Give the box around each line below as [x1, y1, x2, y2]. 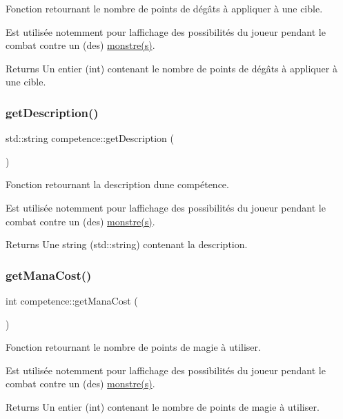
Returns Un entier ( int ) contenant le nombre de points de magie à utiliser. [6, 399, 320, 413]
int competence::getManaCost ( [6, 293, 138, 307]
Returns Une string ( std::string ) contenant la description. [6, 237, 248, 252]
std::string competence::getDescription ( [6, 131, 174, 145]
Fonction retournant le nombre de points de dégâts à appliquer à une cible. [6, 1, 323, 15]
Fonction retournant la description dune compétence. [6, 177, 229, 192]
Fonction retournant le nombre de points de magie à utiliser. [6, 340, 261, 354]
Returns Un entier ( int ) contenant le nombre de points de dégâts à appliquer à [6, 61, 337, 75]
